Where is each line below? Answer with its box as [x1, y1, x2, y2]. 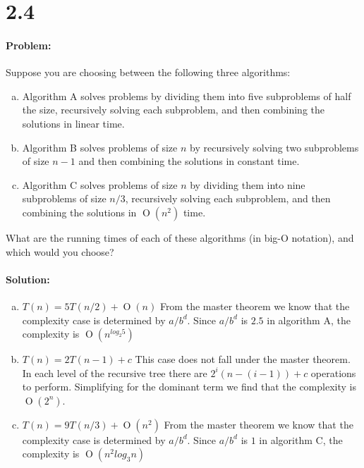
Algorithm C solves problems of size [22, 177, 178, 192]
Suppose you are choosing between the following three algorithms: [6, 65, 291, 80]
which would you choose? [6, 244, 114, 259]
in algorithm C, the [259, 432, 343, 447]
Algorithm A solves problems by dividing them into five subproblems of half [22, 88, 351, 103]
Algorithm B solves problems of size [22, 140, 178, 154]
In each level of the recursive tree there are [22, 365, 207, 380]
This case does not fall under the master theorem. [135, 352, 351, 367]
